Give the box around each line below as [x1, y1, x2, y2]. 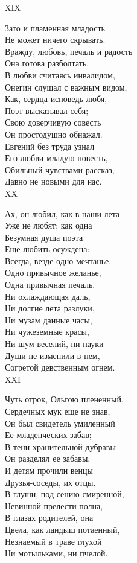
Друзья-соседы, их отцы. [5, 476, 96, 488]
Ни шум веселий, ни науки [5, 337, 104, 350]
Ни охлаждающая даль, [5, 290, 91, 302]
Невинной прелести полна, [5, 499, 103, 512]
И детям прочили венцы [5, 463, 93, 476]
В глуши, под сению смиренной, [5, 488, 124, 500]
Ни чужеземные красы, [5, 325, 89, 338]
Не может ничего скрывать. [5, 33, 106, 46]
